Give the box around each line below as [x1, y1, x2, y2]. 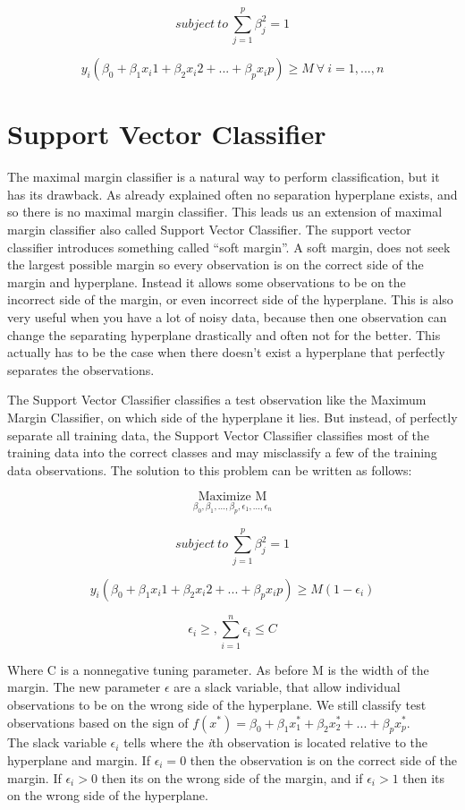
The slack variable [7, 733, 106, 752]
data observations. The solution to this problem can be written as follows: [7, 460, 412, 479]
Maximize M [198, 490, 267, 504]
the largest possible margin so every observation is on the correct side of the [7, 255, 424, 274]
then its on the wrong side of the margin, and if [101, 768, 363, 787]
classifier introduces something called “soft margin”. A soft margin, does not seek [7, 237, 451, 256]
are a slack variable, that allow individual [173, 678, 401, 696]
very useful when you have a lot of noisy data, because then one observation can [7, 308, 447, 326]
